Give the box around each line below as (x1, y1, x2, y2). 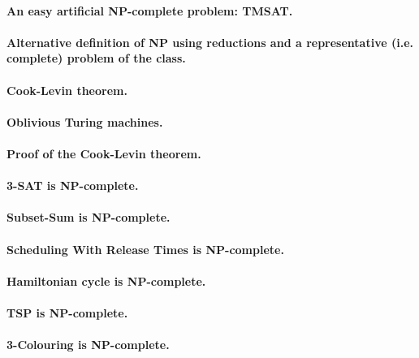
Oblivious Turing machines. (6, 113, 163, 130)
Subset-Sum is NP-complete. (6, 209, 171, 226)
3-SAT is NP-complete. (6, 177, 139, 194)
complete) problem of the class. (6, 50, 186, 67)
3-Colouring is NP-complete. (6, 336, 170, 353)
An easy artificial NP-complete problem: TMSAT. (6, 2, 293, 19)
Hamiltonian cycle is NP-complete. (6, 272, 206, 289)
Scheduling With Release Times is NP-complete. (6, 240, 284, 257)
